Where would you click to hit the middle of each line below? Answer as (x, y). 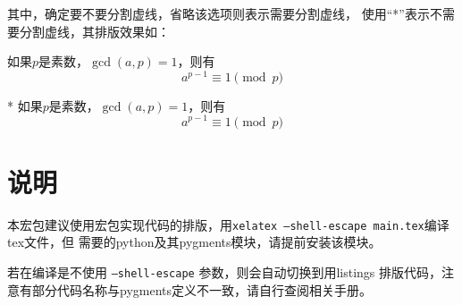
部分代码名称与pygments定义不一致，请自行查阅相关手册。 (202, 289)
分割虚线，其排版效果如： (94, 31)
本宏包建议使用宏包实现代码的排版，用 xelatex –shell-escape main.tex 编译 (228, 224)
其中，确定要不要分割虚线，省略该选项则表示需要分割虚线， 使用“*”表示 (218, 13)
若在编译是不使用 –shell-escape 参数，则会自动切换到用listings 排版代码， (225, 271)
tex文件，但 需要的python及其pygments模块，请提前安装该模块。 (194, 242)
